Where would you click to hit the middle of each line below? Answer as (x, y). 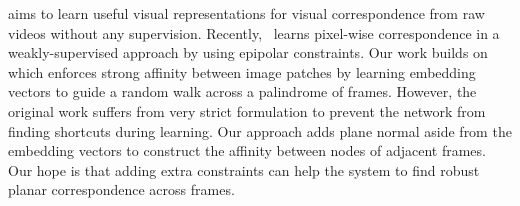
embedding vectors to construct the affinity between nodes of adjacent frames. (247, 150)
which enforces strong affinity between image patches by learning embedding (242, 71)
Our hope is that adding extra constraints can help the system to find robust (244, 169)
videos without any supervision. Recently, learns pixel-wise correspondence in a (254, 32)
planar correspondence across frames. (121, 189)
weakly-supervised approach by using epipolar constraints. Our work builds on (248, 52)
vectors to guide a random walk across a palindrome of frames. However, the (242, 91)
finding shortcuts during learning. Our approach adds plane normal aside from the (260, 130)
